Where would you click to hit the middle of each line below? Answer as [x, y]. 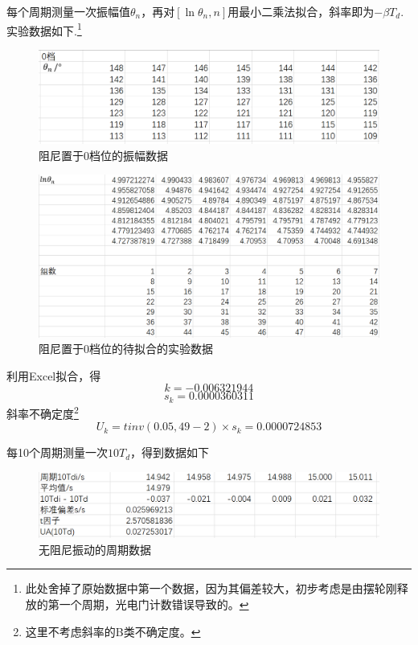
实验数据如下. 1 [44, 29]
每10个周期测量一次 [57, 452]
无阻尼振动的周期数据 [95, 549]
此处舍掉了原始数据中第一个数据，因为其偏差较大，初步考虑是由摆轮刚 [211, 588]
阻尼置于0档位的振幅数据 [103, 155]
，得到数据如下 [170, 452]
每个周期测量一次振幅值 [68, 11]
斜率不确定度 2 [43, 412]
